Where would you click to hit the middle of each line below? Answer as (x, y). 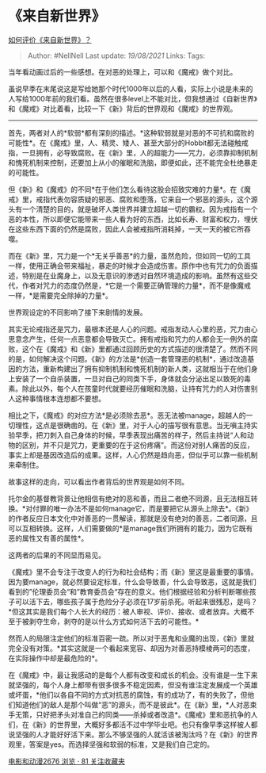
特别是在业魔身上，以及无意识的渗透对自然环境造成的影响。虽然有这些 (136, 275)
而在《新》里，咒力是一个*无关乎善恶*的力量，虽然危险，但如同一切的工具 (130, 255)
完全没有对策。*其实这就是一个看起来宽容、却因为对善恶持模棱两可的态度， (131, 648)
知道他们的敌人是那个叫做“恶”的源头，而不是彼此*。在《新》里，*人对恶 (133, 704)
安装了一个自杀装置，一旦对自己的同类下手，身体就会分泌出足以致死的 (129, 378)
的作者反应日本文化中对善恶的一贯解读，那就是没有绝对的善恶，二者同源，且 (133, 518)
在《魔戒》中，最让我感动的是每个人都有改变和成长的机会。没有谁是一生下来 (133, 675)
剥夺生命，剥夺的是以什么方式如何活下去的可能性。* (114, 621)
